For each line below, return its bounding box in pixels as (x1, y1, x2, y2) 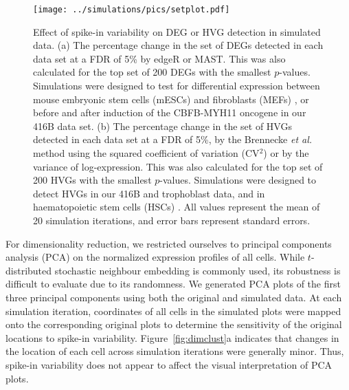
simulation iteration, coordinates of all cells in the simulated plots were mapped (5, 303, 341, 318)
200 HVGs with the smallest (33, 173, 152, 187)
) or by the (263, 146, 309, 160)
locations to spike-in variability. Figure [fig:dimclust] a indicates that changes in (5, 330, 339, 345)
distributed (5, 263, 52, 277)
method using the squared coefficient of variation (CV (33, 146, 260, 160)
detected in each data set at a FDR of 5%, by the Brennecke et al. (33, 132, 313, 147)
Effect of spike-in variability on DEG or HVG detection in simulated (33, 24, 321, 39)
